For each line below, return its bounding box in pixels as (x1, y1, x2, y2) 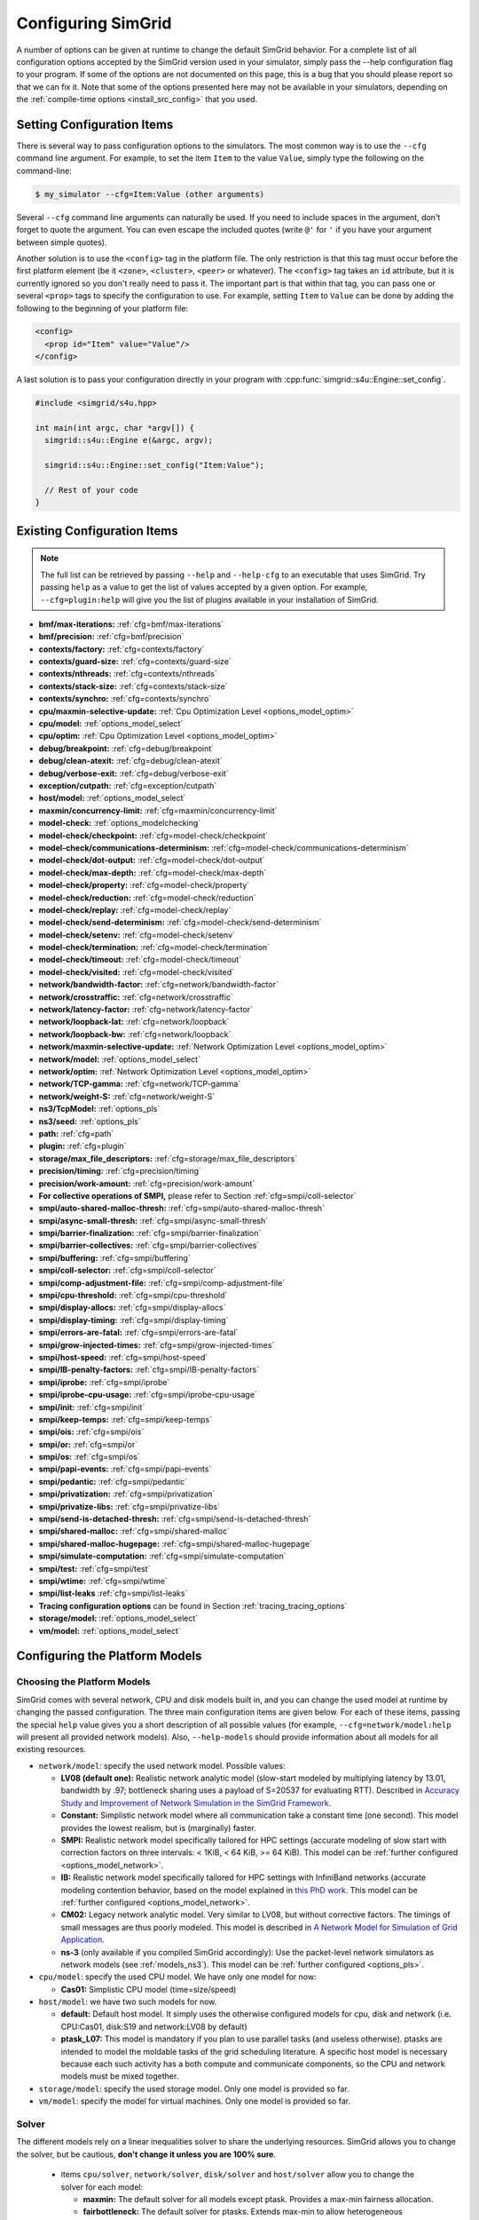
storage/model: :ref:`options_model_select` (38, 1613, 199, 1624)
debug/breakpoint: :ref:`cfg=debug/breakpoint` (38, 742, 215, 754)
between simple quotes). (16, 236, 107, 248)
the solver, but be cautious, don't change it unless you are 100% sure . (16, 2149, 277, 2160)
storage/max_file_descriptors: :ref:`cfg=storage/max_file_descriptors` (38, 1153, 297, 1163)
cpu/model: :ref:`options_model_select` (38, 718, 184, 729)
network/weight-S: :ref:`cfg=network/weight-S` (38, 1090, 216, 1101)
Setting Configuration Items (16, 116, 174, 132)
